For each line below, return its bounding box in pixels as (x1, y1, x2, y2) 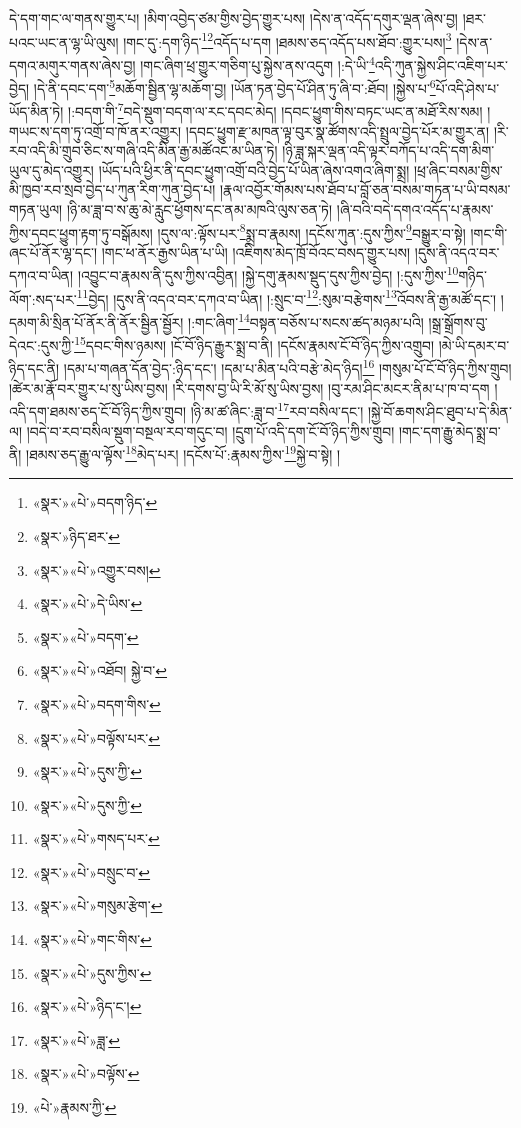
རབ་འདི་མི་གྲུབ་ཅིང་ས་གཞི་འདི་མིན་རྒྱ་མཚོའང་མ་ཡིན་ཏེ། (9, 140, 278, 161)
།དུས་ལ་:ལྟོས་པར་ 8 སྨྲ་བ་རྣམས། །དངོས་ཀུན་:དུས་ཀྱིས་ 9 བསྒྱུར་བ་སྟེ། (157, 219, 466, 243)
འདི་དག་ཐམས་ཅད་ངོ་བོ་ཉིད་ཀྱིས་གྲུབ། (9, 400, 187, 421)
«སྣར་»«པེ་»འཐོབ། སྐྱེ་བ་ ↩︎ (32, 660, 168, 681)
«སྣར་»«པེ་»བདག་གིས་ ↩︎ (32, 693, 161, 714)
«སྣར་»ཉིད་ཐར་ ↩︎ (32, 525, 120, 546)
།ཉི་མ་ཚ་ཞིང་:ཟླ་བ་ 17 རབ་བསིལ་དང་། (190, 398, 364, 421)
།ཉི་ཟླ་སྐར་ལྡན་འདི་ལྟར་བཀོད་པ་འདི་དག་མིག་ (282, 140, 495, 161)
